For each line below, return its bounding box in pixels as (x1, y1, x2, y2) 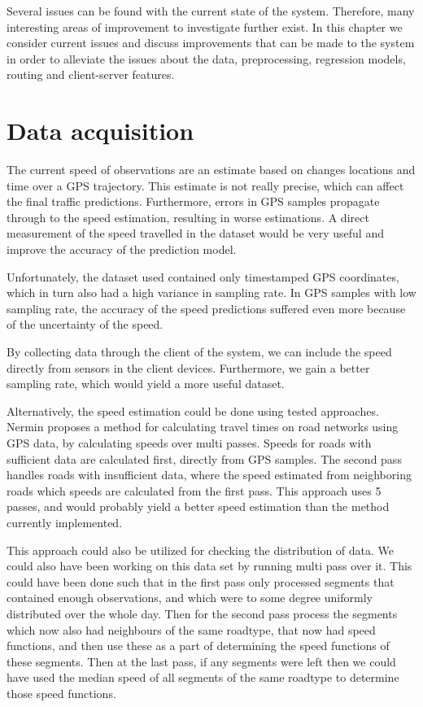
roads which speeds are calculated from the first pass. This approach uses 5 (7, 482, 382, 499)
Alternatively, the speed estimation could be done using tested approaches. (7, 402, 379, 419)
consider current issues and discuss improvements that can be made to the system (7, 34, 415, 51)
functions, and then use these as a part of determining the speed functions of (7, 637, 390, 654)
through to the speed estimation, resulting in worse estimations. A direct (7, 208, 369, 225)
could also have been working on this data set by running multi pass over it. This (7, 557, 412, 574)
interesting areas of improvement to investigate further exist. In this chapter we (7, 18, 403, 35)
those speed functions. (7, 684, 116, 701)
